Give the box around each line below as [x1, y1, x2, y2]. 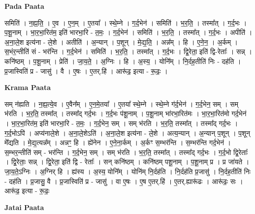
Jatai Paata [4, 202, 44, 212]
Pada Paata [4, 1, 44, 11]
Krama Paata [4, 82, 51, 92]
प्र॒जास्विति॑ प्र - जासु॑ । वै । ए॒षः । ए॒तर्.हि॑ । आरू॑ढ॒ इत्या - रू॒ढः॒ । [4, 65, 168, 76]
